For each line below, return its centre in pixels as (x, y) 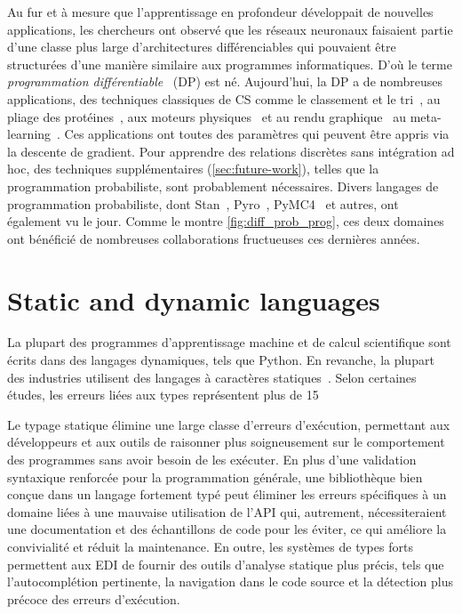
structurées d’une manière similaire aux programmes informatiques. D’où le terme (230, 64)
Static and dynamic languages (194, 299)
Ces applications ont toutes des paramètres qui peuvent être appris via (257, 134)
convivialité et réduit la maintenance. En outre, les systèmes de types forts (210, 546)
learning (29, 134)
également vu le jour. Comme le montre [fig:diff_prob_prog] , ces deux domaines (226, 221)
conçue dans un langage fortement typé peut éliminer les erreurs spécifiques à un (227, 494)
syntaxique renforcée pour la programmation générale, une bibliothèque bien (215, 477)
